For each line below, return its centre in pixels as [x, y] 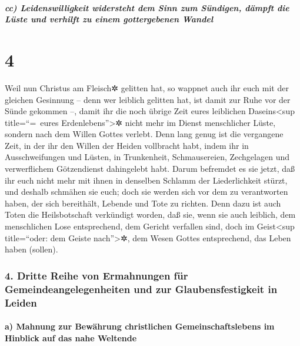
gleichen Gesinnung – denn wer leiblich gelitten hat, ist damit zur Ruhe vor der [148, 99]
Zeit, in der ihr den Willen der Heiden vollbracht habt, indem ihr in [127, 145]
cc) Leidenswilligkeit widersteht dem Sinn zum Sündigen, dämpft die [147, 7]
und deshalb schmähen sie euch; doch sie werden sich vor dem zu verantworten [146, 192]
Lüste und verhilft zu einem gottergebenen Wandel [109, 19]
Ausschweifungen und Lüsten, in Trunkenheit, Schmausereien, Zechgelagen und [147, 157]
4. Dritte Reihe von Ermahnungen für [96, 275]
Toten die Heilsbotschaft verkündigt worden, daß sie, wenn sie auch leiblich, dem [150, 214]
